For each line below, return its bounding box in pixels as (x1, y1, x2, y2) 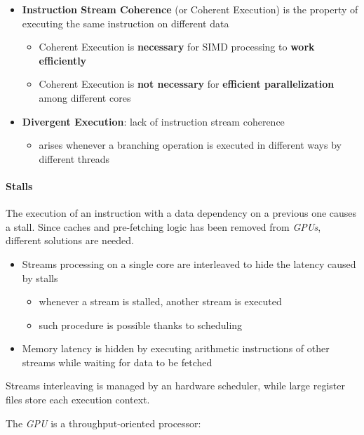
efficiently (39, 53, 87, 67)
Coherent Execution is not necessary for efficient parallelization (39, 76, 335, 91)
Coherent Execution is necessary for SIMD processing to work (39, 39, 315, 54)
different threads (39, 151, 110, 166)
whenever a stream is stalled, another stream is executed (39, 294, 282, 309)
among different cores (39, 90, 131, 105)
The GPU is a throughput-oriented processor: (6, 415, 201, 430)
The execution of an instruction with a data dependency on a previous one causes (6, 206, 357, 220)
